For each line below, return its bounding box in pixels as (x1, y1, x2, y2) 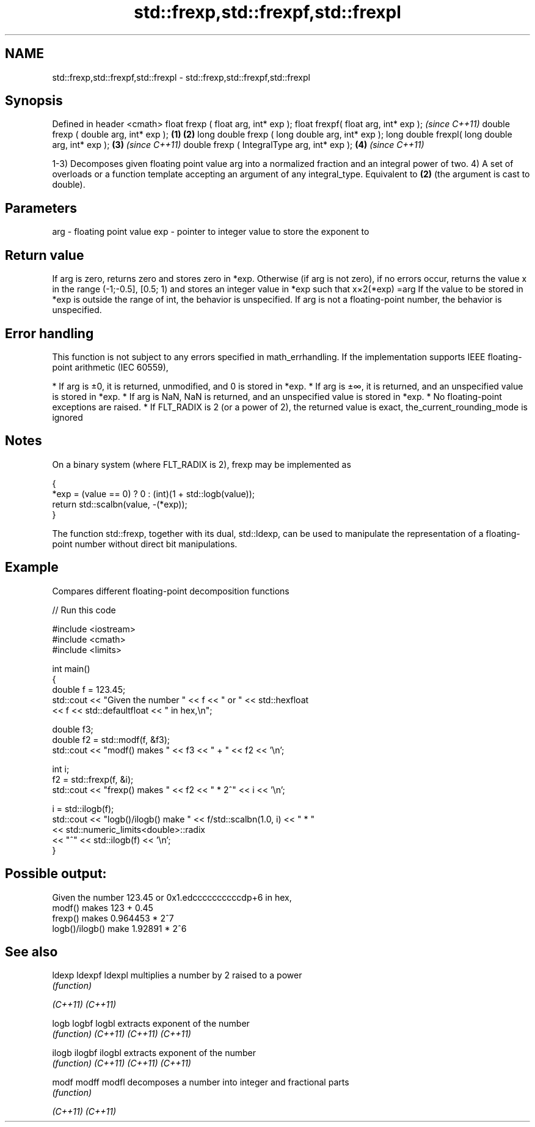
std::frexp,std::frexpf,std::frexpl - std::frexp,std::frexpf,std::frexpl (52, 72, 310, 83)
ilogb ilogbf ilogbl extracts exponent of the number (52, 1048, 256, 1059)
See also (5, 944, 58, 959)
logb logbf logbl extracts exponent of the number (52, 1018, 250, 1029)
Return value (5, 247, 84, 263)
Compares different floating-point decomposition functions (52, 585, 289, 596)
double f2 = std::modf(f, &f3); (52, 734, 170, 745)
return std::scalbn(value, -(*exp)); (52, 498, 187, 509)
